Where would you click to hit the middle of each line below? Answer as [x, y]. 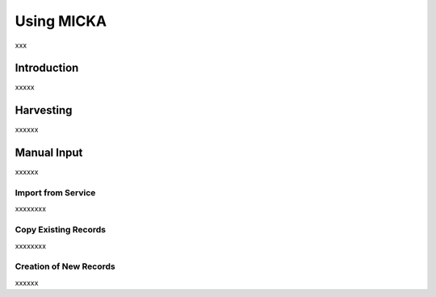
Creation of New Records [65, 266]
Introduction [47, 68]
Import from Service [55, 193]
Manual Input [49, 153]
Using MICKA [61, 21]
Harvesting [44, 110]
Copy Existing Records [61, 230]
